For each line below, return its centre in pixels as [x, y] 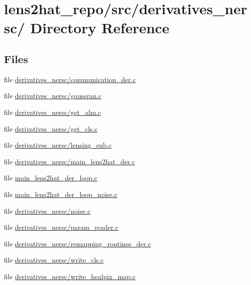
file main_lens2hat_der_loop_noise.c [61, 194]
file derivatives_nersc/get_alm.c [53, 112]
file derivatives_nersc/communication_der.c [70, 79]
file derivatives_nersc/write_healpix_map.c [70, 276]
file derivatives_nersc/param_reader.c [61, 227]
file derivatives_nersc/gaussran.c [53, 96]
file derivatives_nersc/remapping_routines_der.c [78, 243]
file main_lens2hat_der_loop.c [51, 178]
